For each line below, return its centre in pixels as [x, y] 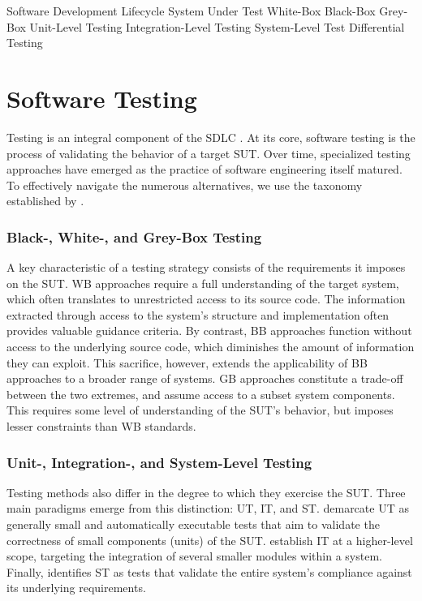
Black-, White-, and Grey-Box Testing [134, 236]
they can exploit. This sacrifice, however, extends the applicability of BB [187, 362]
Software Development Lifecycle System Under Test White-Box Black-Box [191, 11]
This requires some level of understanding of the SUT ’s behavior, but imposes [200, 410]
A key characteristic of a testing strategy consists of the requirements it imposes [206, 267]
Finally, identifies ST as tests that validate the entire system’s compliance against [209, 571]
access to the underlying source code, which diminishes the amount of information [211, 347]
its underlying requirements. [76, 588]
